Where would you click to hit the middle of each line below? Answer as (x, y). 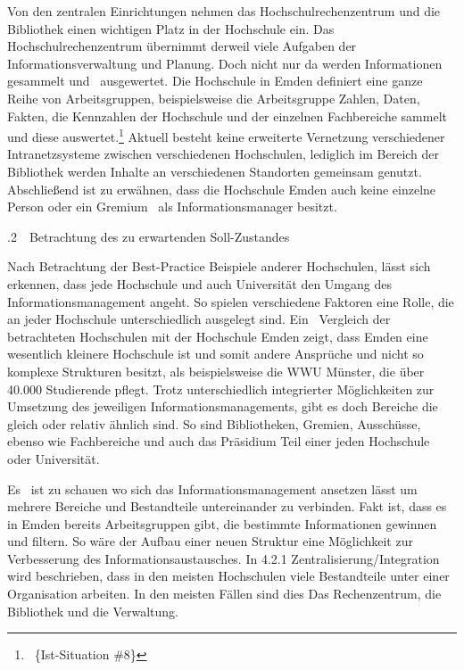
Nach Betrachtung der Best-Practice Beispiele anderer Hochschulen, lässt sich (219, 266)
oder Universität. (54, 458)
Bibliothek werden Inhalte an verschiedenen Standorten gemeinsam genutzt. (215, 171)
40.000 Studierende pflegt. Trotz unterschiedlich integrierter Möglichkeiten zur (221, 389)
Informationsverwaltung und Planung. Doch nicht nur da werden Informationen (225, 63)
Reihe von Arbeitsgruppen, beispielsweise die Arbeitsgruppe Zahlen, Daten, (214, 98)
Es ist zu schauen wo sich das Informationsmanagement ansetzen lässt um (212, 488)
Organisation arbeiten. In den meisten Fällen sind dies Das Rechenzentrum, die (224, 594)
